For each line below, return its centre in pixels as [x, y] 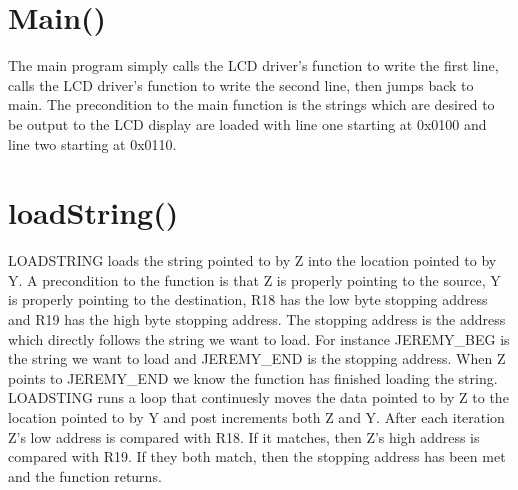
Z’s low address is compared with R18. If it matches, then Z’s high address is [244, 436]
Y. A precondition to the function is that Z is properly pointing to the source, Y [254, 279]
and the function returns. [85, 475]
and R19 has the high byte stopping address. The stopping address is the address [257, 319]
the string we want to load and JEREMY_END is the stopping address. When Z [257, 358]
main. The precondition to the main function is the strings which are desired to [251, 104]
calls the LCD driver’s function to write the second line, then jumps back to [241, 84]
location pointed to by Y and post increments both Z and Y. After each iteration [256, 416]
